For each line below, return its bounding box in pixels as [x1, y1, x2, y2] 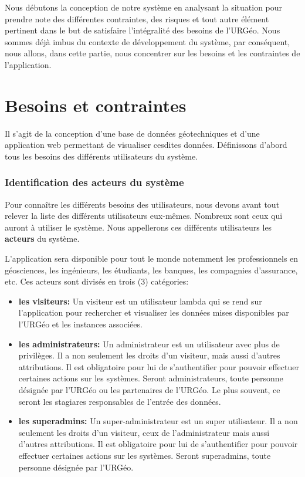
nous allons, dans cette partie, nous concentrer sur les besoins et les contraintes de [5, 47, 300, 59]
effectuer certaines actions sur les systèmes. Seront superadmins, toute [18, 449, 271, 461]
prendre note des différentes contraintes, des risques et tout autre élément [5, 12, 269, 25]
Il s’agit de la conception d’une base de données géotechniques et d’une [5, 127, 260, 139]
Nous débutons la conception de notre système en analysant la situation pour [5, 1, 283, 13]
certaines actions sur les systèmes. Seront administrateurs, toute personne [18, 372, 283, 384]
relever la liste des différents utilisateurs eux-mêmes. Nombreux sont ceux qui [5, 209, 283, 222]
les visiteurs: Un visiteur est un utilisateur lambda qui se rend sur [18, 295, 262, 307]
